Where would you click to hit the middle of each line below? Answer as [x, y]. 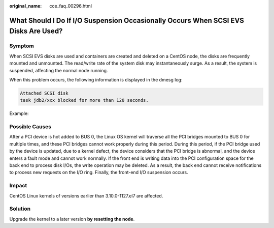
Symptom [22, 46]
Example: [19, 113]
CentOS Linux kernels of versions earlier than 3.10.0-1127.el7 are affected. [86, 195]
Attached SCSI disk [44, 93]
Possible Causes [30, 127]
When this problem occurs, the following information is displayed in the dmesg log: [96, 79]
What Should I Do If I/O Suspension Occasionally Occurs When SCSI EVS [127, 20]
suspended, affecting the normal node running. [59, 70]
